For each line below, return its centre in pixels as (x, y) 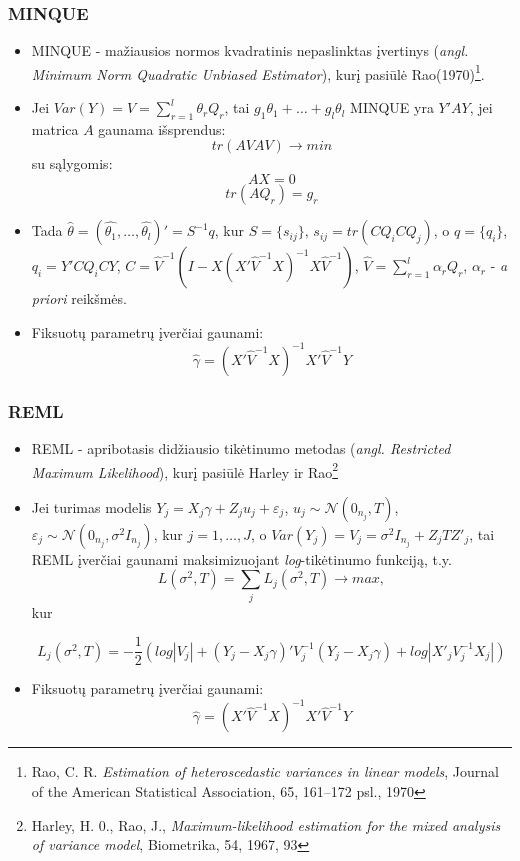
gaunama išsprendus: (162, 128)
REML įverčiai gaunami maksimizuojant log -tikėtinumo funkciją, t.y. (241, 558)
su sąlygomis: (72, 163)
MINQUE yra (392, 107)
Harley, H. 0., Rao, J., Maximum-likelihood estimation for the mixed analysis (266, 824)
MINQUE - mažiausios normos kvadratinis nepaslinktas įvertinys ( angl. (250, 50)
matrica (55, 128)
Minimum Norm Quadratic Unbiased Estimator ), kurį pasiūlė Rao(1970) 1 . (258, 72)
